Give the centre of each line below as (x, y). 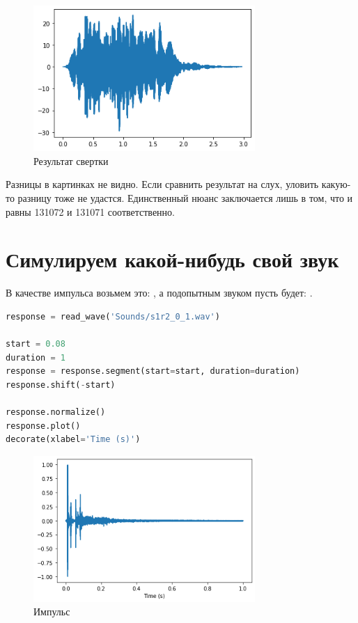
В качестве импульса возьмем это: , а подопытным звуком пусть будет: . (159, 293)
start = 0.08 (36, 344)
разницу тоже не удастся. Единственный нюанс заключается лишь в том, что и (185, 197)
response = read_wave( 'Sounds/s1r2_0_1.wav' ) (113, 316)
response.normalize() (56, 412)
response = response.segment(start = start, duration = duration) (153, 371)
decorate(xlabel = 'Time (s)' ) (73, 440)
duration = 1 (36, 357)
